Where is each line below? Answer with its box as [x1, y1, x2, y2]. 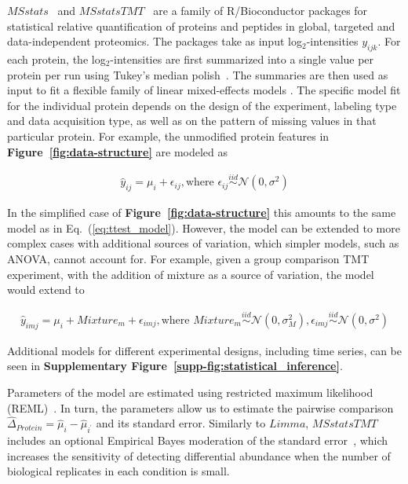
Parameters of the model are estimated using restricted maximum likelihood [7, 383, 373, 400]
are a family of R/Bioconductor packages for [153, 2, 368, 18]
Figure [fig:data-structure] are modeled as [7, 143, 228, 159]
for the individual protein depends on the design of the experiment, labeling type [7, 97, 397, 113]
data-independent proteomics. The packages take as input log [7, 33, 302, 49]
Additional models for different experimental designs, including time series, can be [7, 342, 402, 358]
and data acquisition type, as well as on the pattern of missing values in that [7, 112, 377, 129]
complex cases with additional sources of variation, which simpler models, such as [7, 235, 399, 251]
